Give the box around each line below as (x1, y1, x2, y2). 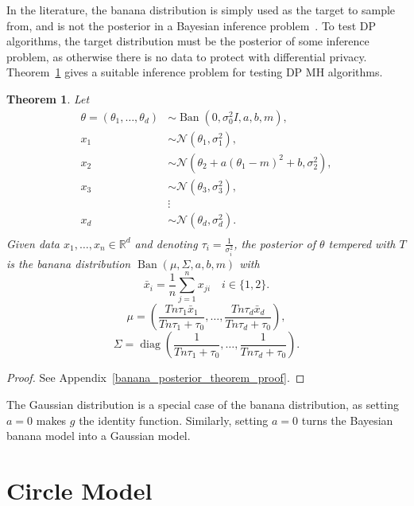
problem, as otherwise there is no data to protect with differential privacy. (6, 48, 367, 64)
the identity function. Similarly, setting (79, 411, 269, 428)
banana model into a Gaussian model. (6, 427, 191, 444)
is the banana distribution (6, 255, 131, 271)
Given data (6, 235, 60, 251)
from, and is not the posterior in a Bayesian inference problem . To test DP (6, 17, 377, 33)
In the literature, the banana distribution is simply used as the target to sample (6, 2, 396, 18)
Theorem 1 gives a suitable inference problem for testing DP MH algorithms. (6, 64, 383, 80)
